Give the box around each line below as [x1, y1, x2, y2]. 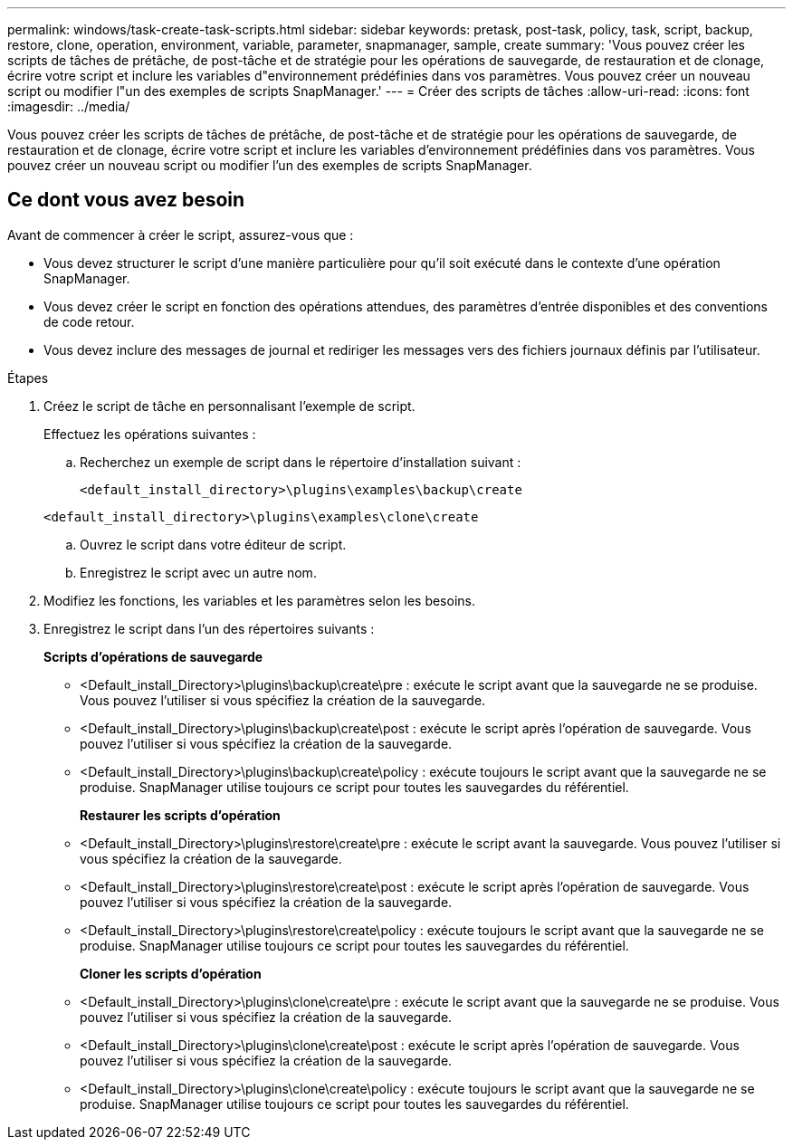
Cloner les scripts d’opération [80, 965, 262, 981]
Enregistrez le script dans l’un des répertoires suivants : [43, 620, 375, 636]
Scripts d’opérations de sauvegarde [43, 648, 263, 664]
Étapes [7, 369, 49, 386]
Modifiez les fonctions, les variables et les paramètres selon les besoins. [43, 592, 475, 608]
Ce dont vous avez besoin [7, 188, 245, 212]
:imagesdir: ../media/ [7, 99, 130, 114]
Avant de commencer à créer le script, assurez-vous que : [7, 226, 354, 243]
